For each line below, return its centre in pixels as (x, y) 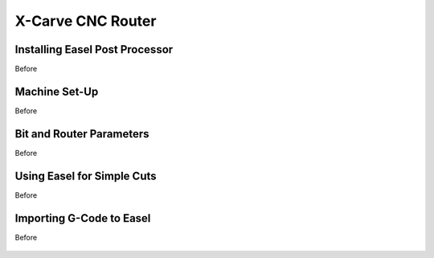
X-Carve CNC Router (86, 21)
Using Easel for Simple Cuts (86, 176)
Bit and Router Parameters (82, 134)
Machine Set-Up (57, 91)
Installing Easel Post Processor (94, 49)
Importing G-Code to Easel (83, 218)
